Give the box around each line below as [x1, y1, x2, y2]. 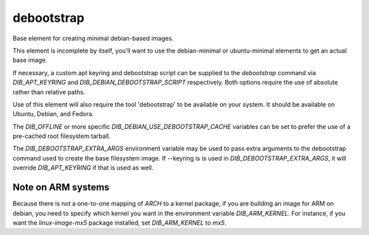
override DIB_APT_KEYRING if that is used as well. [12, 164, 154, 172]
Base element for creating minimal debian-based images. [12, 34, 174, 42]
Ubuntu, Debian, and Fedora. [12, 110, 94, 118]
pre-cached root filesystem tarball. [12, 132, 111, 140]
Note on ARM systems [12, 182, 109, 193]
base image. [12, 56, 48, 64]
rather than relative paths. [12, 87, 85, 96]
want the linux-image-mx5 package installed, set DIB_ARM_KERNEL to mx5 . [12, 219, 227, 227]
